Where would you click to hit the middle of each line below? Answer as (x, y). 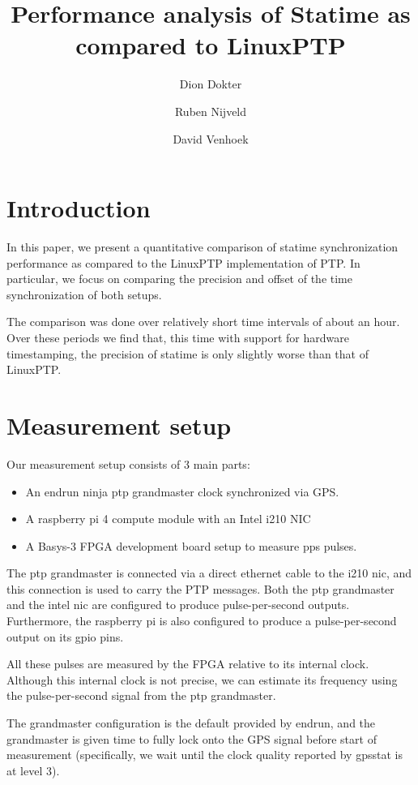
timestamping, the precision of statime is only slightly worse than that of (188, 353)
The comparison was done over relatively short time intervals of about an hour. (203, 322)
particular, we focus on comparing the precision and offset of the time (179, 279)
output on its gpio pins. (65, 636)
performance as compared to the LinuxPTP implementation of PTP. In (183, 262)
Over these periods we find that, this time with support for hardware (178, 337)
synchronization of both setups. (84, 294)
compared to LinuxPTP (211, 45)
